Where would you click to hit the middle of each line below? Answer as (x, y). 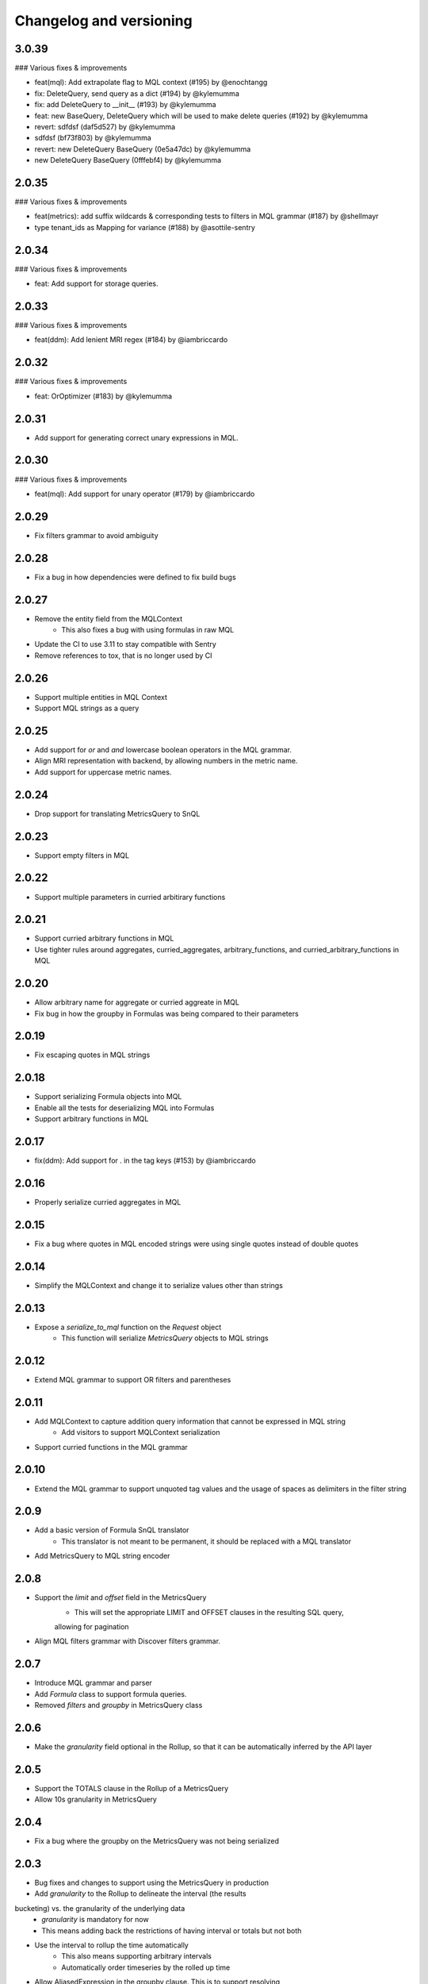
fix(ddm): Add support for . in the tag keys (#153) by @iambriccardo (145, 1161)
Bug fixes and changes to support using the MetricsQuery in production (152, 1883)
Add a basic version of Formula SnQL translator (112, 1530)
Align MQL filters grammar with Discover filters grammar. (128, 1641)
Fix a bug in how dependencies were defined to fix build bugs (136, 577)
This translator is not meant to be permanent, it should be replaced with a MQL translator (206, 1541)
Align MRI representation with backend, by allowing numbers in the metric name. (166, 761)
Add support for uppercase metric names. (103, 772)
